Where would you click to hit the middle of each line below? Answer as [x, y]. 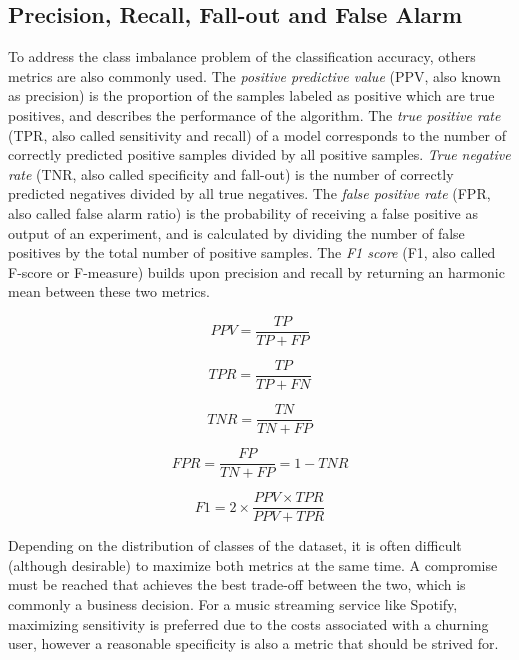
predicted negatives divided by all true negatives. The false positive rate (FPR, [249, 193]
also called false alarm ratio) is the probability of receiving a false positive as [243, 212]
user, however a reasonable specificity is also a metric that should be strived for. [253, 643]
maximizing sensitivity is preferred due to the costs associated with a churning [248, 623]
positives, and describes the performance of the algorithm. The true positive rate [254, 114]
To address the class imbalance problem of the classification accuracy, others [242, 56]
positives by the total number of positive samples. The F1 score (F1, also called [252, 252]
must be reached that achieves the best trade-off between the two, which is [237, 584]
